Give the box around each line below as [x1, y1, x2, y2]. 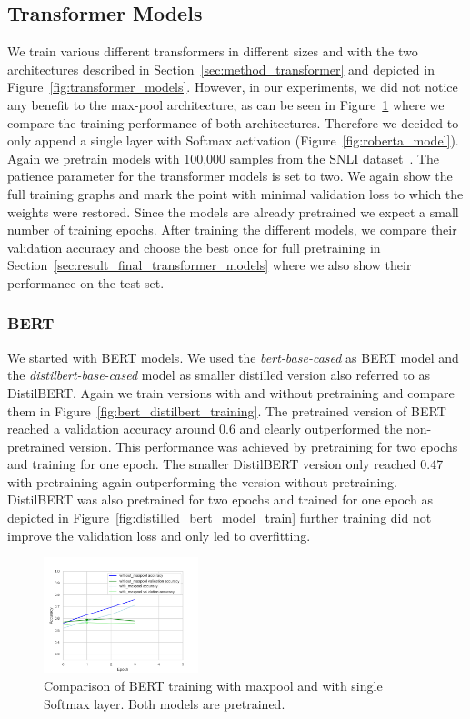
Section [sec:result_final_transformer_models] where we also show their [7, 255, 412, 275]
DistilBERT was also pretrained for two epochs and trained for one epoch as [7, 490, 434, 509]
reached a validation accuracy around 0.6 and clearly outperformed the [7, 419, 403, 438]
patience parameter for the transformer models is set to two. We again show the [7, 166, 453, 185]
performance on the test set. [7, 273, 165, 292]
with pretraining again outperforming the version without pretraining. [7, 472, 398, 491]
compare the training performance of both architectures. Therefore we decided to [7, 113, 459, 132]
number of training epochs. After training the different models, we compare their [7, 220, 457, 239]
